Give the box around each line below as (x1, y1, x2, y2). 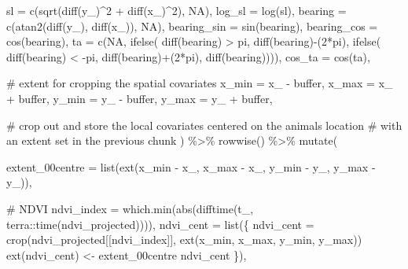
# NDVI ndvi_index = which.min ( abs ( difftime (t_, (6, 200, 254, 216)
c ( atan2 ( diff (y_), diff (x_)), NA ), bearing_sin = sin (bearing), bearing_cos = (6, 17, 378, 34)
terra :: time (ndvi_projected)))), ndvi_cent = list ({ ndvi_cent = (6, 216, 314, 232)
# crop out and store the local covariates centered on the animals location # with (6, 116, 402, 133)
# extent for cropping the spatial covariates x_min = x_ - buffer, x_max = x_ (6, 75, 393, 91)
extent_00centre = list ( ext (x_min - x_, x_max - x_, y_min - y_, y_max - (6, 158, 376, 175)
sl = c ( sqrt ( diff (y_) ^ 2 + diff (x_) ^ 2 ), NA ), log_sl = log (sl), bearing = (6, 2, 347, 18)
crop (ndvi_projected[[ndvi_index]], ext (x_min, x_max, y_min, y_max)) (6, 231, 362, 248)
